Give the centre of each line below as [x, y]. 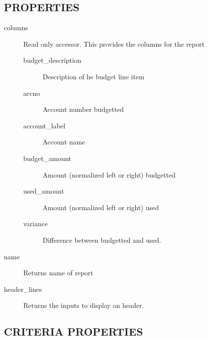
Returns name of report [58, 273]
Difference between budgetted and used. [102, 240]
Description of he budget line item [94, 76]
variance [36, 224]
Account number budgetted [83, 109]
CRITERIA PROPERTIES [73, 331]
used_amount [44, 191]
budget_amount [47, 158]
